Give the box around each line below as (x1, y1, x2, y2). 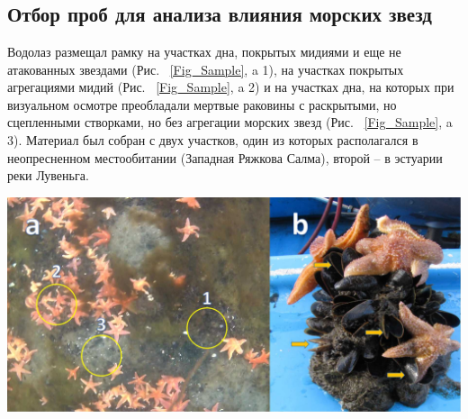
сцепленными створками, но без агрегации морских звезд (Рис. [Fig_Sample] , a (7, 113, 453, 132)
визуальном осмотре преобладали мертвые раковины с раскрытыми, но (7, 95, 397, 114)
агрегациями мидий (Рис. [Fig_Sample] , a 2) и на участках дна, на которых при (7, 77, 454, 96)
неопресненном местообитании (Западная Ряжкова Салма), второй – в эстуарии (7, 148, 443, 167)
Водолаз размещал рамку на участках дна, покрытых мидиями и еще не (7, 42, 401, 60)
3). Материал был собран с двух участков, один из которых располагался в (7, 130, 418, 149)
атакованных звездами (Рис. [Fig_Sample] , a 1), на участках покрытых (7, 59, 404, 78)
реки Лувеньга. (7, 166, 89, 185)
